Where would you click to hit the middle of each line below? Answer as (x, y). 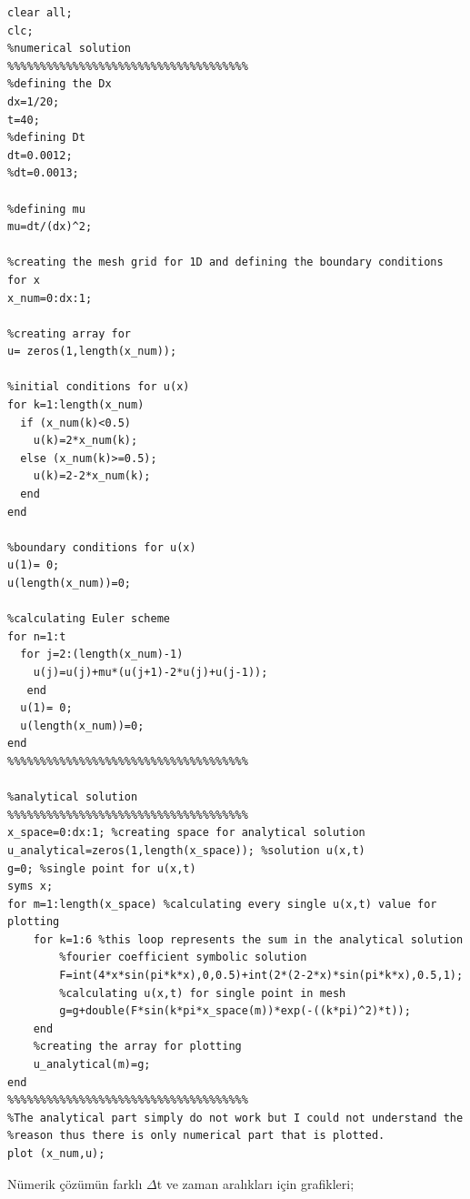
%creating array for (70, 333)
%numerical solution (70, 49)
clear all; (40, 13)
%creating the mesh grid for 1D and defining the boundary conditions (225, 262)
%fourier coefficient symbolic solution (183, 957)
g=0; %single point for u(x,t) (102, 868)
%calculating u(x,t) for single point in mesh (203, 993)
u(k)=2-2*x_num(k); (92, 476)
